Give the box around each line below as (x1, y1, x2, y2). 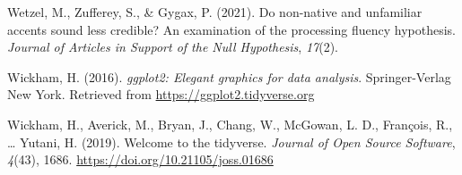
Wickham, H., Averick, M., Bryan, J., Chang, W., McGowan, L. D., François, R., (7, 114, 453, 133)
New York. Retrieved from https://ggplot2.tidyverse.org (7, 85, 315, 104)
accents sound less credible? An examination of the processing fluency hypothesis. (7, 20, 457, 38)
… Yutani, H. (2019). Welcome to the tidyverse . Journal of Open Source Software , (7, 132, 456, 151)
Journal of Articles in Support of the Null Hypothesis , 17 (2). (7, 37, 338, 56)
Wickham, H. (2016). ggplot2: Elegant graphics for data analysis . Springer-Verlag (7, 67, 451, 86)
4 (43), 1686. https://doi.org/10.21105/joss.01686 (7, 150, 274, 169)
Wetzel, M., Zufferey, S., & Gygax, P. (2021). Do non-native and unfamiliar (7, 3, 423, 21)
